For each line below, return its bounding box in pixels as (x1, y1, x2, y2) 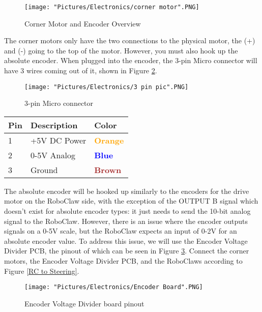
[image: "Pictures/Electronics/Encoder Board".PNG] (24, 283, 203, 291)
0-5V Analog (30, 149, 75, 161)
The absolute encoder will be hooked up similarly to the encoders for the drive (4, 185, 249, 196)
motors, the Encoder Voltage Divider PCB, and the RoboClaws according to (4, 256, 243, 266)
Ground (30, 163, 58, 176)
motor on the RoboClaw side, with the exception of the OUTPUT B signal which (4, 195, 258, 206)
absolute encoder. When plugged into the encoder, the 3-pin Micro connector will (4, 55, 257, 66)
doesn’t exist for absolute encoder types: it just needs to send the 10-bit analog (4, 206, 251, 216)
